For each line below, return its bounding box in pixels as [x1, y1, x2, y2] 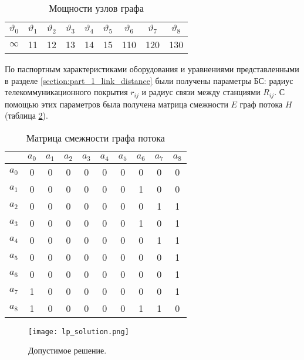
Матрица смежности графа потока [26, 130, 165, 144]
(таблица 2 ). [5, 109, 48, 122]
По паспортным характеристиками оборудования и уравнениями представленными [5, 62, 299, 75]
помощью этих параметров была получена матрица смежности [5, 97, 228, 110]
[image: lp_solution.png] [28, 327, 129, 336]
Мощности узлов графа [49, 1, 144, 15]
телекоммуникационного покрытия [5, 86, 128, 98]
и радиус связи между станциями [141, 86, 261, 98]
